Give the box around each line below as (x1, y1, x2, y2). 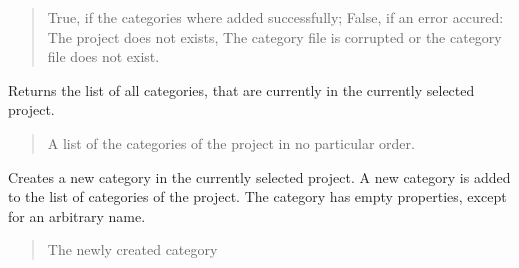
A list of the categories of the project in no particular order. (47, 132, 415, 153)
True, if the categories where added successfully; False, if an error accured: (47, 7, 504, 27)
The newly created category (47, 239, 218, 260)
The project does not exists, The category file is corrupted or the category (47, 26, 502, 47)
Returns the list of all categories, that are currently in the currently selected (8, 79, 475, 100)
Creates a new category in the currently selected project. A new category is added (8, 166, 511, 187)
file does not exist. (47, 46, 160, 67)
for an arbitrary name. (8, 205, 146, 226)
